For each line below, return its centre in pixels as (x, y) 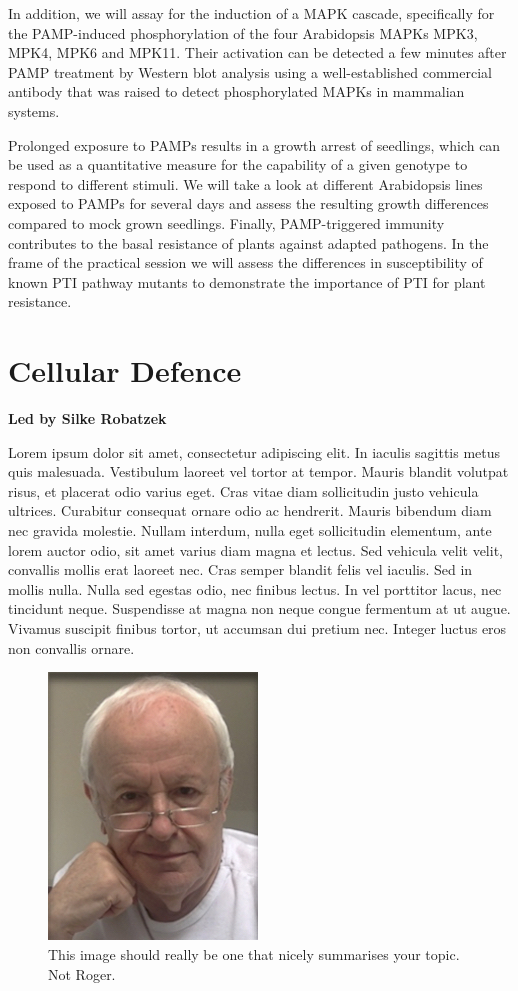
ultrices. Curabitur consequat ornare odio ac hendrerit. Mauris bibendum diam (250, 510)
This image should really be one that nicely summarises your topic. (254, 954)
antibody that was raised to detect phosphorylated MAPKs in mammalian (236, 91)
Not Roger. (82, 973)
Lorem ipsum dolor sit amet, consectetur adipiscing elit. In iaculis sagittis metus (254, 451)
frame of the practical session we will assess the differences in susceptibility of (245, 262)
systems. (34, 110)
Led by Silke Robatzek (87, 418)
